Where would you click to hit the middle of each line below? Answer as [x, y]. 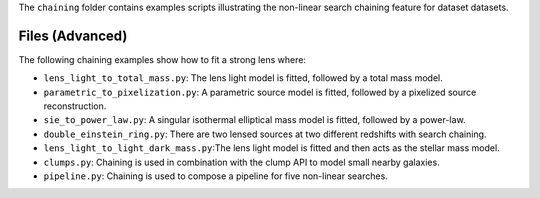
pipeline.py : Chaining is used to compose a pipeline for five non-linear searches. [216, 176]
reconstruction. [75, 106]
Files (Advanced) [73, 35]
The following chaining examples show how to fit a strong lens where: [162, 59]
